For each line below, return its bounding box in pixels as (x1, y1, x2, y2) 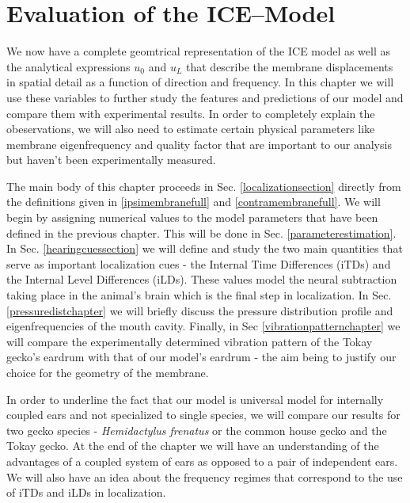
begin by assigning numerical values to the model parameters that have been (6, 209, 378, 226)
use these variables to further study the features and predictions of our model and (6, 89, 404, 105)
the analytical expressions (6, 58, 131, 74)
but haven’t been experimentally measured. (6, 151, 216, 168)
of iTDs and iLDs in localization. (6, 484, 166, 501)
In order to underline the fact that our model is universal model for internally (6, 391, 384, 407)
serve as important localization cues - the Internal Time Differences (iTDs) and (6, 255, 391, 272)
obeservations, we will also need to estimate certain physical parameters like (6, 120, 375, 137)
